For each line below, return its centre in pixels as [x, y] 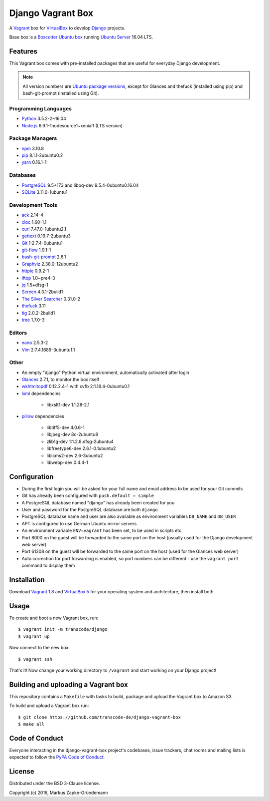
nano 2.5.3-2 [35, 343]
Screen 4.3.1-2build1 [42, 292]
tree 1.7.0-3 [33, 320]
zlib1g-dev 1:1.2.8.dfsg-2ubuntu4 [80, 441]
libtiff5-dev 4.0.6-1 [66, 427]
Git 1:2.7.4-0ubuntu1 [42, 243]
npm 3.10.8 [33, 148]
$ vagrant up [34, 636]
